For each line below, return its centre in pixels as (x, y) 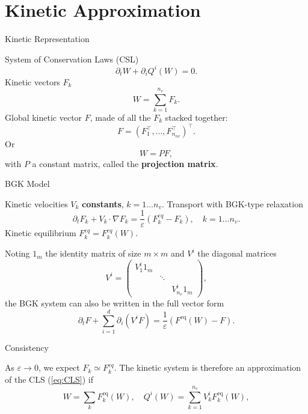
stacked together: (196, 117)
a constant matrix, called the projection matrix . (125, 163)
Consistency (27, 347)
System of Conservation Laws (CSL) (72, 59)
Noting (17, 253)
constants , (103, 203)
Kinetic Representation (47, 39)
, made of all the (120, 117)
